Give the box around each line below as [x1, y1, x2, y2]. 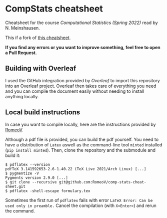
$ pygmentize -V [5, 171, 39, 176]
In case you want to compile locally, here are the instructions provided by [5, 121, 156, 127]
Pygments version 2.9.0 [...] [5, 175, 68, 180]
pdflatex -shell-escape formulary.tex [9, 188, 91, 193]
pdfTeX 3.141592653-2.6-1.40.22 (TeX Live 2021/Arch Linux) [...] [5, 166, 146, 171]
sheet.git [5, 184, 26, 189]
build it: [5, 152, 21, 158]
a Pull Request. [5, 50, 37, 56]
